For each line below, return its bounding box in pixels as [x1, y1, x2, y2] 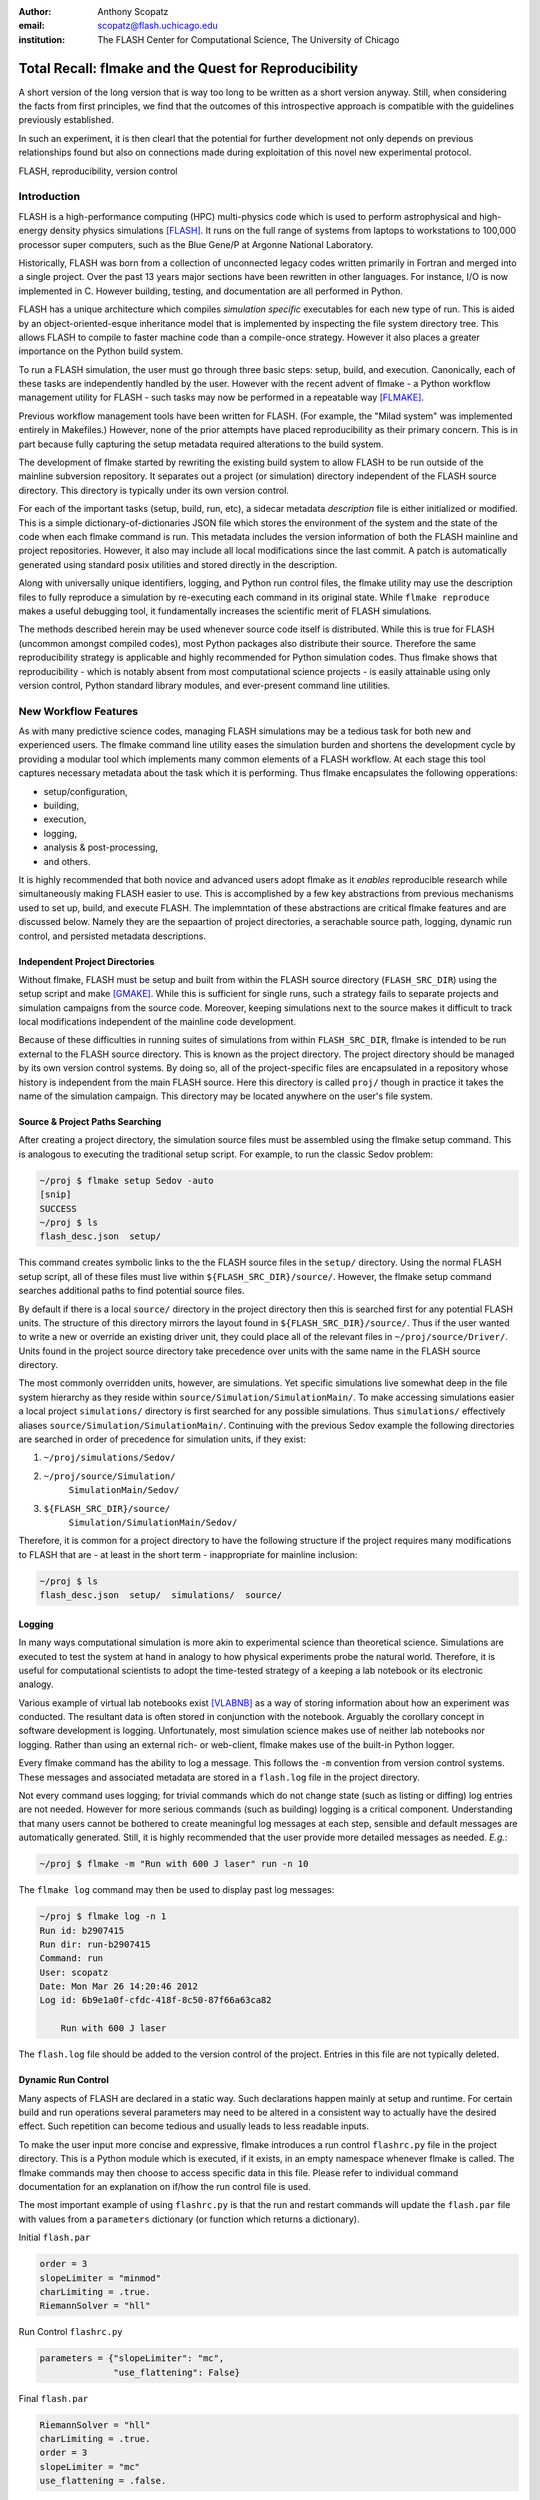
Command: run [39, 1953, 104, 1964]
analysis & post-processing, [43, 841, 159, 854]
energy [18, 225, 49, 237]
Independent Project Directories [18, 955, 155, 967]
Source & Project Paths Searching [18, 1116, 162, 1128]
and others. [43, 855, 91, 867]
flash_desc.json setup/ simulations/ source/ [39, 1590, 283, 1601]
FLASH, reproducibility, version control [18, 165, 178, 177]
